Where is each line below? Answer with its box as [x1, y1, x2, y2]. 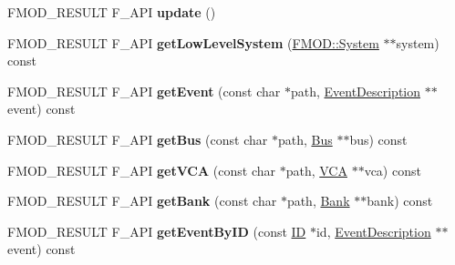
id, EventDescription [315, 221, 431, 240]
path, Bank [286, 191, 350, 210]
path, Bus [277, 129, 333, 148]
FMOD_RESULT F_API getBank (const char [7, 191, 277, 210]
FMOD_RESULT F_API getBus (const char [7, 129, 268, 148]
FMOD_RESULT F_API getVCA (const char [7, 160, 275, 179]
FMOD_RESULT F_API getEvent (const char [7, 81, 281, 100]
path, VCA [285, 160, 347, 179]
